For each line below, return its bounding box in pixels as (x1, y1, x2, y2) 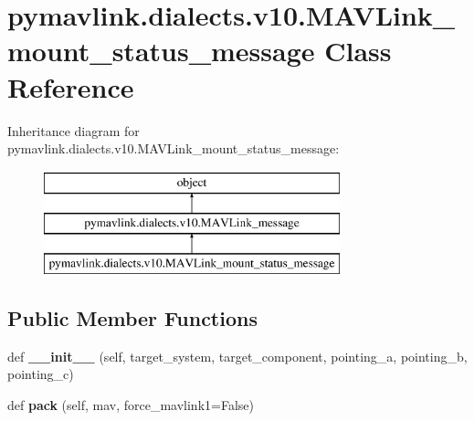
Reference (7, 68, 134, 105)
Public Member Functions (7, 304, 258, 332)
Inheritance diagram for (7, 121, 140, 140)
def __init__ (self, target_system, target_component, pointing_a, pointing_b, (7, 346, 468, 365)
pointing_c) (7, 364, 74, 384)
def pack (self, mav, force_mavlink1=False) (7, 395, 254, 415)
